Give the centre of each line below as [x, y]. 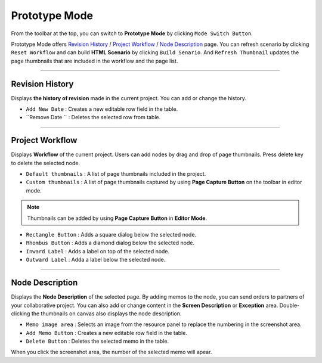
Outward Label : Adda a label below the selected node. [96, 260]
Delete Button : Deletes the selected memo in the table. [97, 341]
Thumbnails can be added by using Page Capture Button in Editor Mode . [117, 218]
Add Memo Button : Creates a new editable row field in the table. [107, 333]
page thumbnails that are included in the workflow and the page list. [95, 61]
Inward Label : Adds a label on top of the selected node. [98, 251]
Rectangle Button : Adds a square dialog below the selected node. [111, 235]
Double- [290, 305]
